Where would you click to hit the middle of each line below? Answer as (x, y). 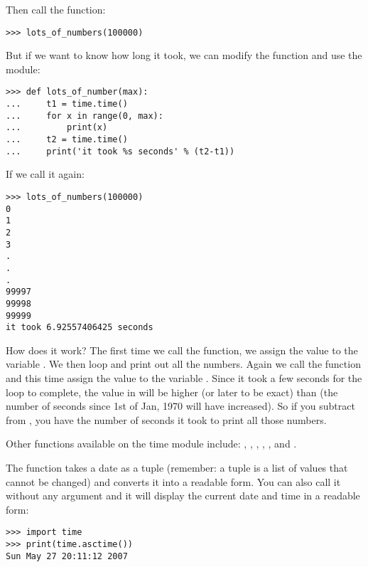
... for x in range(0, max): (85, 116)
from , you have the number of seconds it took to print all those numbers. (166, 419)
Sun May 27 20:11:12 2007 (67, 556)
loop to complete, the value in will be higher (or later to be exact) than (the (172, 392)
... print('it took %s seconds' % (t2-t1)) (120, 151)
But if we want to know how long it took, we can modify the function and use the (184, 55)
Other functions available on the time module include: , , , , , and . (151, 444)
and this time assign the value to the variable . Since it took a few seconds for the (184, 378)
